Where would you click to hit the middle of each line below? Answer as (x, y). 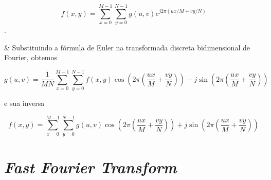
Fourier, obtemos (31, 57)
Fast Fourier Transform (91, 167)
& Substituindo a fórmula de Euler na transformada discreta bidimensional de (127, 47)
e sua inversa (24, 103)
